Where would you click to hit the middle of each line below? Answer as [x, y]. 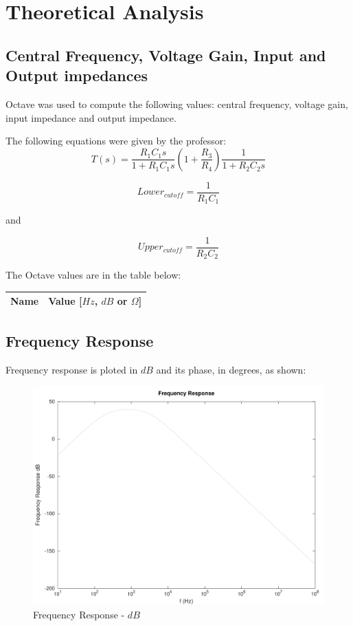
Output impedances [77, 75]
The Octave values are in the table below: [93, 275]
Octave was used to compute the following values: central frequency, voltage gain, [177, 104]
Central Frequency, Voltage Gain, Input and [166, 55]
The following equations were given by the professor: [116, 141]
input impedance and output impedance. [91, 117]
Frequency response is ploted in [72, 369]
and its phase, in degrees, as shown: [231, 369]
